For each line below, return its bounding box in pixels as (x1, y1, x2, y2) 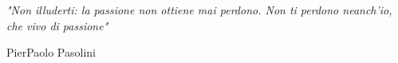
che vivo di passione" (6, 17, 108, 33)
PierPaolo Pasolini (6, 44, 96, 61)
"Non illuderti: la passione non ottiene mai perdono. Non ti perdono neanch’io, (6, 2, 392, 18)
